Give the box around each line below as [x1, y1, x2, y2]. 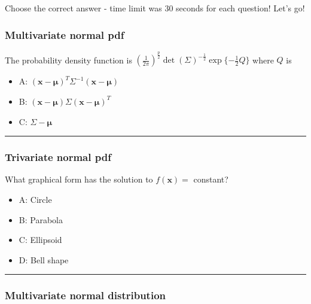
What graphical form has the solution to [5, 173, 153, 186]
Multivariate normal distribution [5, 288, 166, 303]
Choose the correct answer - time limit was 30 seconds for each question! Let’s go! [5, 2, 305, 14]
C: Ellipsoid [19, 233, 62, 246]
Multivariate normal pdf [5, 27, 124, 42]
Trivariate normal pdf [5, 150, 111, 165]
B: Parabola [19, 213, 63, 226]
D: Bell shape [19, 253, 69, 266]
